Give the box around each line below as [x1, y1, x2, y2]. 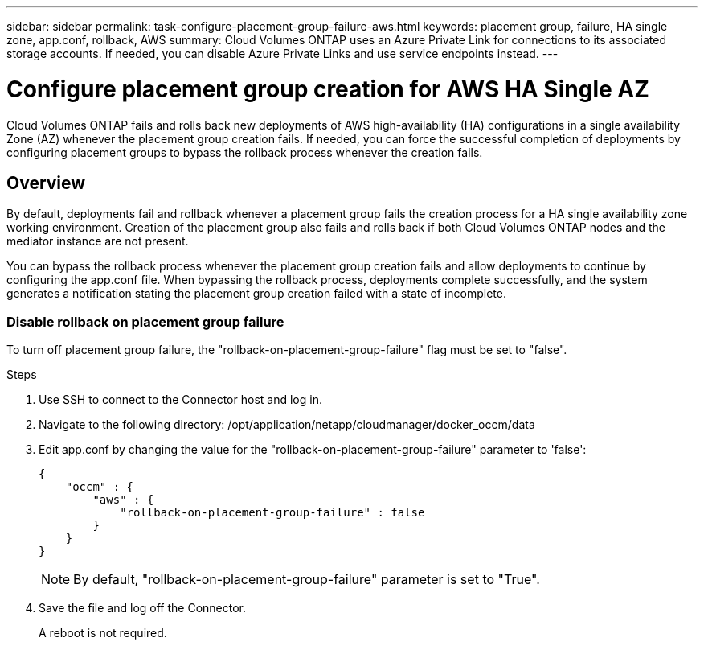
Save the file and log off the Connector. [39, 601, 247, 615]
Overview [6, 172, 86, 193]
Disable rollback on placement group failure [6, 313, 284, 330]
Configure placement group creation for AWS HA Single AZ [6, 75, 649, 103]
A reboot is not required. [39, 626, 167, 640]
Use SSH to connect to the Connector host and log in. [39, 393, 322, 407]
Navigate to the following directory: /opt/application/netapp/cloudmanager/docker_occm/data [39, 418, 535, 432]
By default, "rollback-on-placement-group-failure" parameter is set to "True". [73, 571, 540, 588]
